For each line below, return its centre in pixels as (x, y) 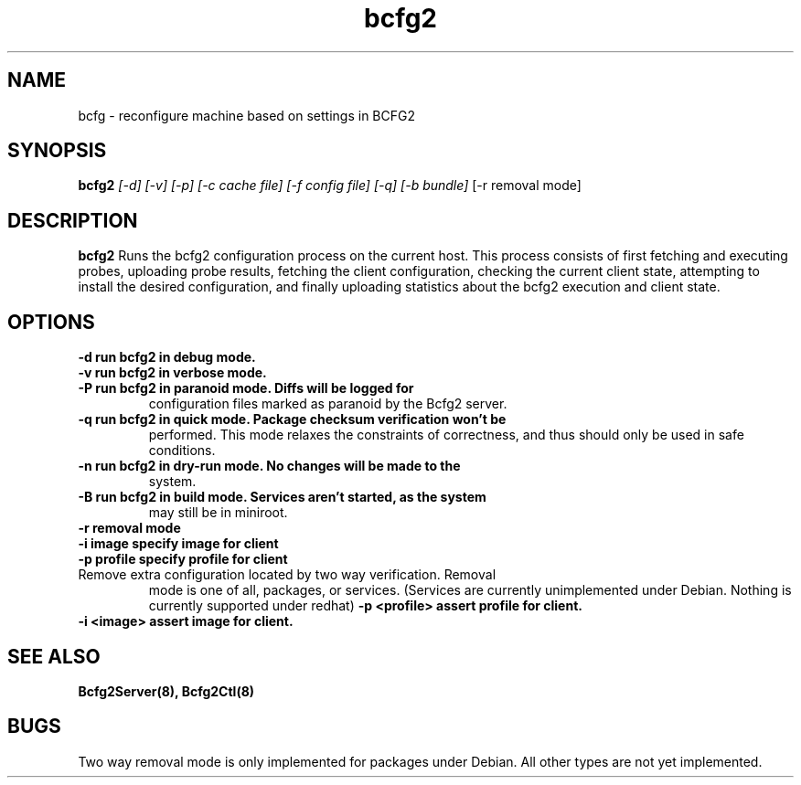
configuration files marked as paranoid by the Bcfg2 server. (328, 404)
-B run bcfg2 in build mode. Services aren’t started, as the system (282, 497)
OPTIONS (51, 322)
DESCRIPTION (73, 220)
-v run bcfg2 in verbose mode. (172, 373)
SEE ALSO (54, 656)
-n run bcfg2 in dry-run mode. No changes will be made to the (269, 466)
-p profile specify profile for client (183, 559)
